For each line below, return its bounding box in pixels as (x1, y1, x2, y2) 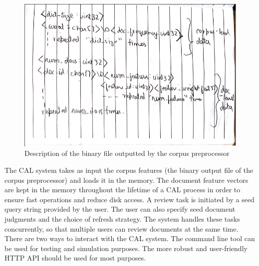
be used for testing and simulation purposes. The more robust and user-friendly (4, 243, 248, 253)
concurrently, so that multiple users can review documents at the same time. (4, 223, 239, 234)
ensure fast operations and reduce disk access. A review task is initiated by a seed (4, 194, 255, 204)
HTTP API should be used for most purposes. (4, 253, 146, 263)
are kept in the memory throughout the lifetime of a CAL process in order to (4, 184, 241, 195)
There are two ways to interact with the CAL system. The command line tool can (4, 233, 255, 244)
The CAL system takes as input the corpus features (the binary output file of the (4, 165, 254, 175)
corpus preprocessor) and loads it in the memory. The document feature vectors (4, 174, 249, 185)
